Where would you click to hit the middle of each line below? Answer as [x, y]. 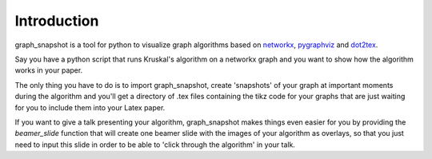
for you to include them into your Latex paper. [90, 107]
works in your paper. [49, 70]
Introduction [57, 21]
